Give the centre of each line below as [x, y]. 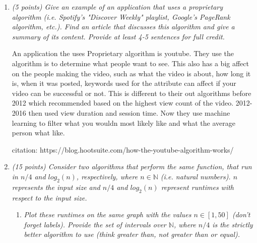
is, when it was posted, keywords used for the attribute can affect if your [124, 83]
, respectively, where [107, 176]
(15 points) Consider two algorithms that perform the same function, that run [132, 166]
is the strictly [233, 224]
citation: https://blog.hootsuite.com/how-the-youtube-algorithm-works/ [123, 149]
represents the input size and [56, 187]
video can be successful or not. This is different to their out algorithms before [132, 93]
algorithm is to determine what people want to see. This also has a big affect [130, 63]
